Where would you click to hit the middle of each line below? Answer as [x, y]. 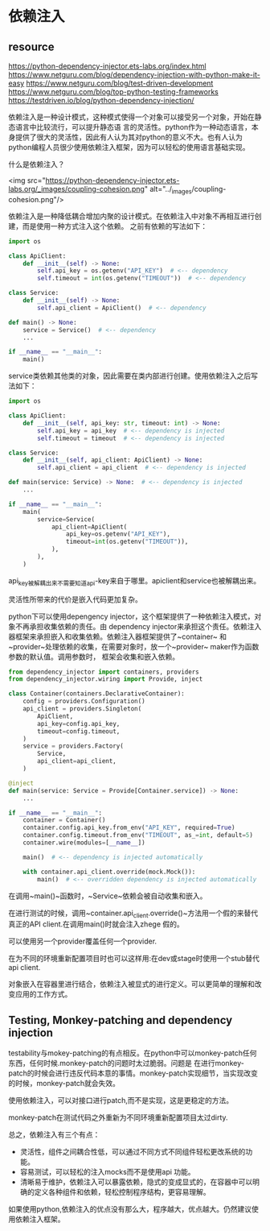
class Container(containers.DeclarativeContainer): [96, 694]
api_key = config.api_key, [79, 723]
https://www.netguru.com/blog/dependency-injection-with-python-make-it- [135, 75]
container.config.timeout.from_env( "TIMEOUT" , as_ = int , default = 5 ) [138, 835]
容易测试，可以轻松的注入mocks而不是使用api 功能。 [107, 1172]
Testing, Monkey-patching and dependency [121, 1020]
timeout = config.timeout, [79, 731]
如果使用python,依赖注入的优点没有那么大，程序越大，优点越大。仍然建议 [130, 1209]
